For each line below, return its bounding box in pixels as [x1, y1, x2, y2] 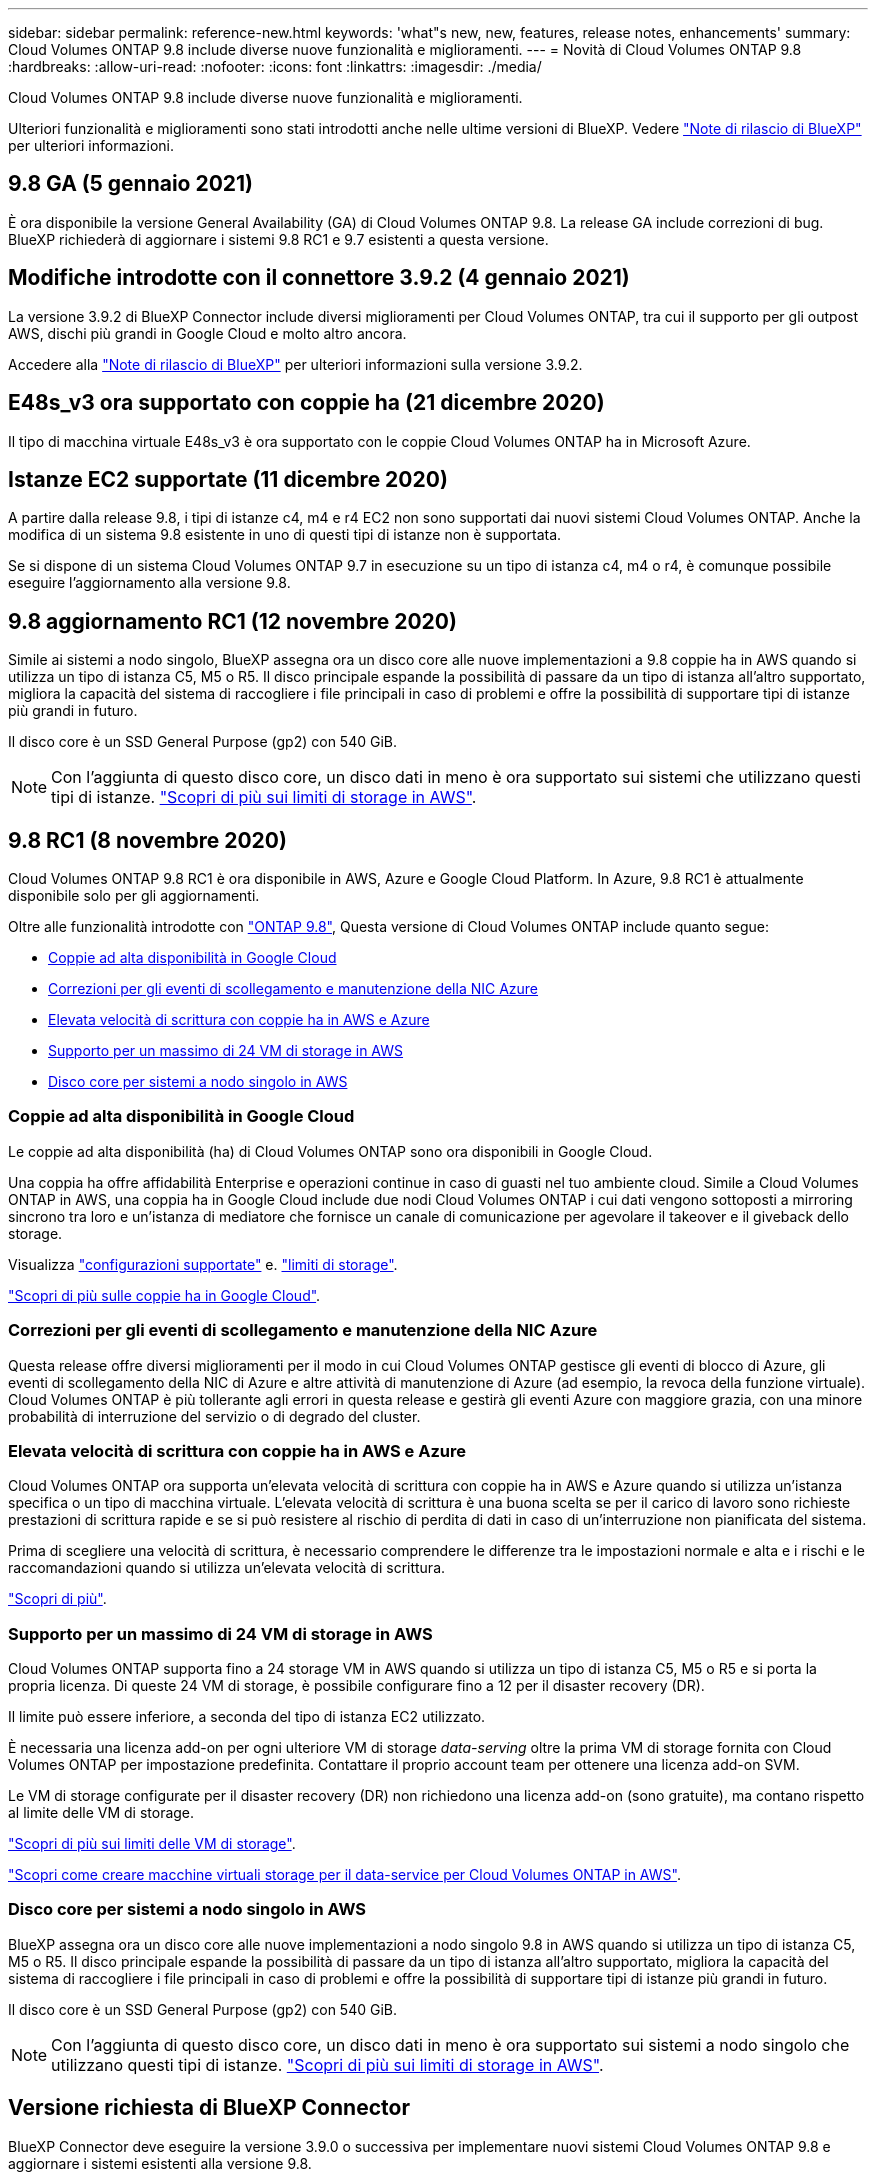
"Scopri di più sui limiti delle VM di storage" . [8, 1835, 296, 1853]
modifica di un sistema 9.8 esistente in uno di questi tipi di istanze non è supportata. [8, 526, 562, 544]
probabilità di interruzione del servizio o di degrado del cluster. [8, 1407, 421, 1425]
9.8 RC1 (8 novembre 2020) [8, 827, 287, 853]
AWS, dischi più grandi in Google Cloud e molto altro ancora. [8, 324, 407, 342]
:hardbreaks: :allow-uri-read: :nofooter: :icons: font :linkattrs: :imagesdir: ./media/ [8, 58, 542, 75]
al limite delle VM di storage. [8, 1804, 195, 1822]
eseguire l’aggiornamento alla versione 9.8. [8, 574, 291, 592]
